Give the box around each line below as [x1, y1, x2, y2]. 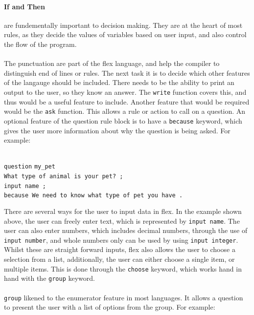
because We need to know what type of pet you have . [4, 192, 183, 199]
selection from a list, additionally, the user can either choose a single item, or [4, 254, 235, 264]
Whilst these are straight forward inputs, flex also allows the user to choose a [4, 244, 235, 254]
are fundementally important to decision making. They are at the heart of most [4, 20, 243, 30]
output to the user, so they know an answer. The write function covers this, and [4, 86, 247, 97]
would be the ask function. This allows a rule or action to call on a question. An [4, 106, 246, 116]
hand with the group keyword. [4, 273, 95, 283]
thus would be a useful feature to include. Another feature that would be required [4, 96, 250, 106]
